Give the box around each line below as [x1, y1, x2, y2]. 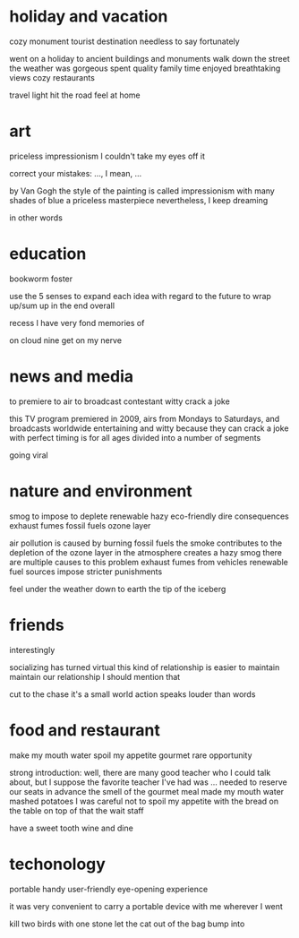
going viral [9, 450, 48, 460]
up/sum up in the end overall [9, 300, 115, 311]
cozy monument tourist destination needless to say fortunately [9, 36, 240, 47]
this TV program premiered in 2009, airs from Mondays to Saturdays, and [9, 413, 280, 424]
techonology [9, 854, 106, 874]
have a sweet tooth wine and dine [9, 822, 134, 833]
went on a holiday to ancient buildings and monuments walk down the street [9, 53, 290, 64]
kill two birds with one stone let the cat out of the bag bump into [9, 918, 245, 929]
